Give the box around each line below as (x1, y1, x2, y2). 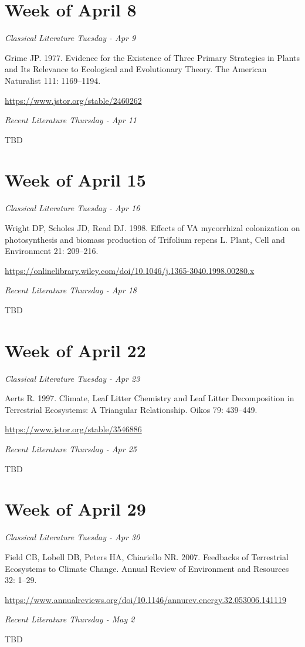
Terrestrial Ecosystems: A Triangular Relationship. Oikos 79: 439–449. (5, 403, 257, 415)
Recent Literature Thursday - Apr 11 (5, 114, 137, 126)
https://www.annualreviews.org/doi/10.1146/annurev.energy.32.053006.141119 (5, 593, 286, 605)
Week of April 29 (5, 497, 146, 521)
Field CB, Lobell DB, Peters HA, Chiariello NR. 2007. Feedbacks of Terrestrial (5, 550, 289, 563)
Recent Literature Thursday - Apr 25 (5, 443, 137, 455)
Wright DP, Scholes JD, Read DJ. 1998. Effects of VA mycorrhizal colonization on (5, 222, 300, 233)
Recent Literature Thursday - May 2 (5, 613, 135, 625)
